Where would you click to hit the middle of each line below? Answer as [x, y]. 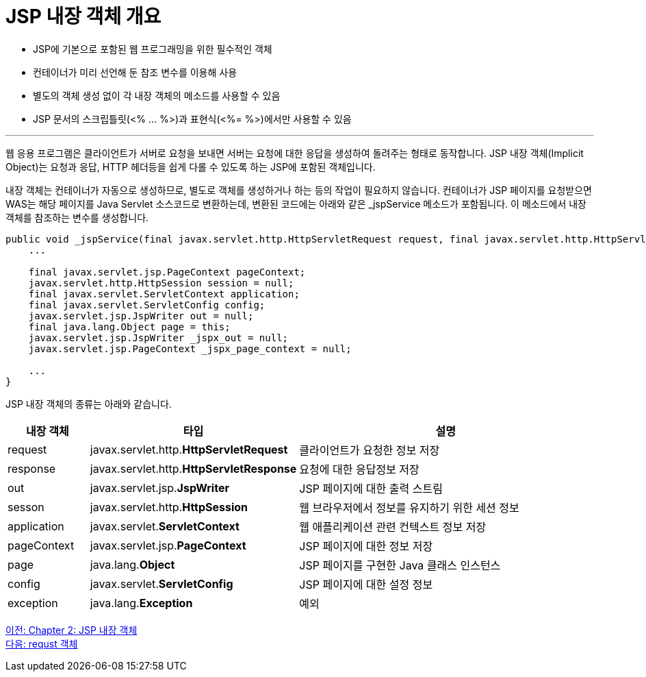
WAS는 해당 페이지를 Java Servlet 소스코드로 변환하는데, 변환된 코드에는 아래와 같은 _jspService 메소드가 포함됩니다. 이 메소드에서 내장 [296, 204]
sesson [26, 507]
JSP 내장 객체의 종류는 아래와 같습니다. [89, 404]
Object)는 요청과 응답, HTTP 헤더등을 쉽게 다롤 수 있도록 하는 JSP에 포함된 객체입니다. [191, 167]
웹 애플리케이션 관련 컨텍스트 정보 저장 [393, 527]
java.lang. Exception [141, 603]
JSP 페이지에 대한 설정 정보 [366, 584]
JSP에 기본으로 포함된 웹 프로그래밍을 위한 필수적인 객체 [153, 49]
